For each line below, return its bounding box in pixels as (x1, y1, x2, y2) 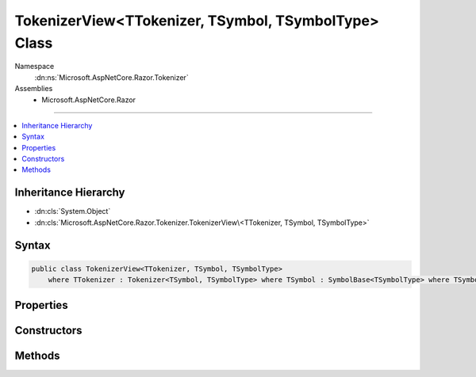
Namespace (14, 62, 55, 71)
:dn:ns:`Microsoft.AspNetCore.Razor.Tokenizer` (34, 72, 190, 82)
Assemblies (14, 84, 53, 93)
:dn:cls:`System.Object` (34, 207, 111, 216)
